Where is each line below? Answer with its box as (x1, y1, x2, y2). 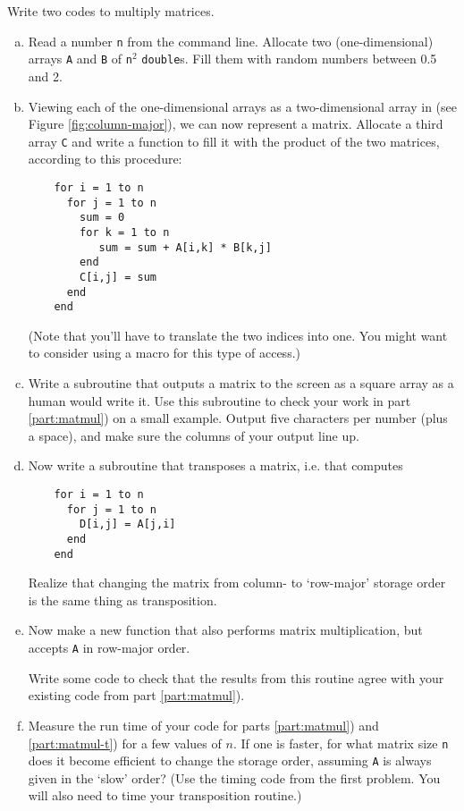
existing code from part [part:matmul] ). (28, 686, 245, 705)
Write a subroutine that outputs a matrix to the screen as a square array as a (28, 374, 454, 393)
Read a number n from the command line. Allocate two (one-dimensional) (28, 31, 434, 50)
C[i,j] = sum (80, 270, 156, 283)
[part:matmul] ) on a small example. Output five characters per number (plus (28, 409, 448, 427)
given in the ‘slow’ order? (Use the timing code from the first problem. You (28, 768, 441, 787)
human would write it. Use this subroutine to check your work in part (28, 391, 411, 410)
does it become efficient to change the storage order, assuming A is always (28, 751, 432, 770)
